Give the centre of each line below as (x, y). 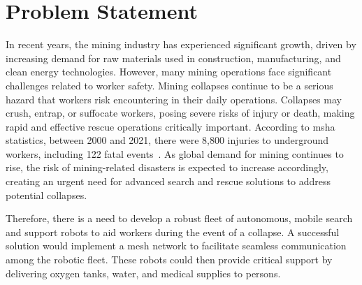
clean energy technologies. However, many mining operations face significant (169, 72)
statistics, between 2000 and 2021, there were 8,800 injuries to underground (167, 140)
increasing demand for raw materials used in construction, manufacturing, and (173, 58)
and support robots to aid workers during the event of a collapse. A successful (173, 232)
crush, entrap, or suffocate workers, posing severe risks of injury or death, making (180, 113)
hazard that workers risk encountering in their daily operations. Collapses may (174, 99)
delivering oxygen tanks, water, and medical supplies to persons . (143, 273)
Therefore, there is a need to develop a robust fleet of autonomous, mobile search (179, 218)
